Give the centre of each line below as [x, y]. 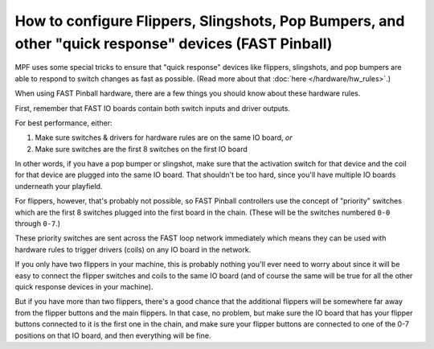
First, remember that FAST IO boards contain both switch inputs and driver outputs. [153, 108]
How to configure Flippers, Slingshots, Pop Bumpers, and [210, 21]
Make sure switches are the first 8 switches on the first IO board [141, 149]
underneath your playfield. [59, 186]
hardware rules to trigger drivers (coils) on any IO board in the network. [133, 249]
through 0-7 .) [37, 224]
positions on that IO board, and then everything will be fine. [113, 335]
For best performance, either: [63, 123]
